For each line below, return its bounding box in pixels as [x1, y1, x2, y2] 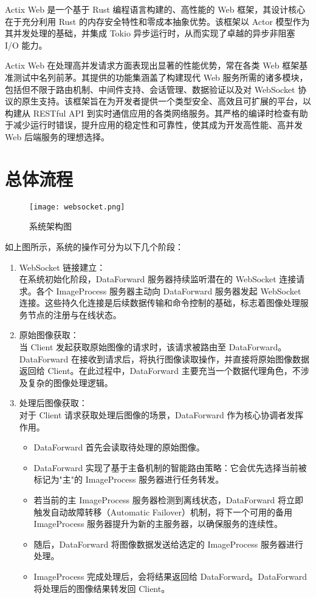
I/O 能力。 [5, 38, 47, 51]
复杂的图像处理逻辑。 [27, 376, 113, 389]
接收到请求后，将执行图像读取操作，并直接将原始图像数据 [80, 352, 310, 365]
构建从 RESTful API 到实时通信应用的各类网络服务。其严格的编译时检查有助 [5, 106, 308, 119]
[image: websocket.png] [29, 202, 125, 211]
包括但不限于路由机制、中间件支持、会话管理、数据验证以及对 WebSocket [5, 83, 295, 95]
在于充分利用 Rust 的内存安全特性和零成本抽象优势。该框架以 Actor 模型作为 [5, 15, 310, 27]
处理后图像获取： [19, 396, 88, 409]
